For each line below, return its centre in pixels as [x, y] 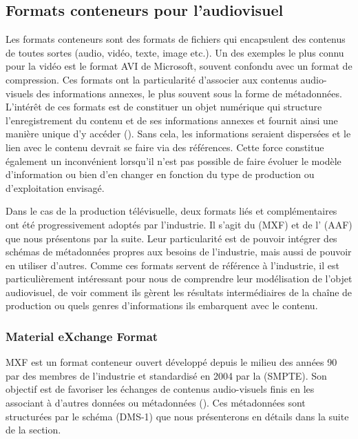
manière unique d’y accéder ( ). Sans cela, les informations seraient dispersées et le [178, 134]
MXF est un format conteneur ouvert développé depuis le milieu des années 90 [171, 362]
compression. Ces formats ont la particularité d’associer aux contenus [151, 79]
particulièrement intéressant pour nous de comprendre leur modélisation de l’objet [179, 279]
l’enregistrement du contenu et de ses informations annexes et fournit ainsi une [172, 120]
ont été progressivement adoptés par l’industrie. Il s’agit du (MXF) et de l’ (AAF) [179, 224]
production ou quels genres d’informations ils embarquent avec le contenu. [162, 305]
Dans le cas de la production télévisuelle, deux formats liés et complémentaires [171, 211]
